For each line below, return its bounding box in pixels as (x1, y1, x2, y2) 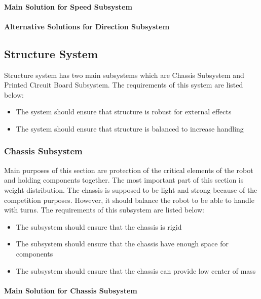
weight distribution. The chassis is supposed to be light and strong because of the (4, 184, 257, 195)
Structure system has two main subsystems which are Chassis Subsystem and (4, 69, 244, 80)
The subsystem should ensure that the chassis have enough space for (16, 238, 229, 249)
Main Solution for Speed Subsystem (4, 1, 132, 12)
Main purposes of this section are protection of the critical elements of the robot (4, 164, 253, 175)
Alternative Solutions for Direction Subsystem (4, 21, 170, 31)
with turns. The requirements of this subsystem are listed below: (4, 204, 205, 215)
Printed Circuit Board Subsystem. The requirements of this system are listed (4, 79, 243, 90)
